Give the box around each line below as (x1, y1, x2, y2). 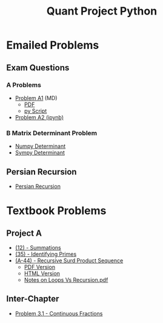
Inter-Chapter (6, 294, 59, 304)
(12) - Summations (15, 244, 62, 251)
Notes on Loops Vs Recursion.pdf (24, 276, 108, 283)
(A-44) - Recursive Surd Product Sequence (15, 256, 124, 264)
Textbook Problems (6, 204, 107, 218)
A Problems (6, 81, 41, 89)
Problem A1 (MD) (15, 94, 58, 101)
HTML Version (24, 270, 61, 277)
